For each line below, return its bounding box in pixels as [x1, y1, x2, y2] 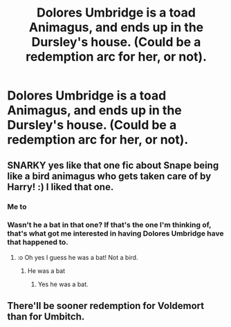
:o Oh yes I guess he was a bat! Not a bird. [17, 253, 138, 261]
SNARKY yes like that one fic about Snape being [7, 159, 219, 171]
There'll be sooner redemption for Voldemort [7, 300, 205, 312]
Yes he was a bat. [37, 280, 89, 288]
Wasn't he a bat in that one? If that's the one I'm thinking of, [7, 220, 212, 230]
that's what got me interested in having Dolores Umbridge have [7, 229, 224, 239]
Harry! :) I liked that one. [7, 181, 114, 193]
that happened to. [7, 237, 69, 247]
